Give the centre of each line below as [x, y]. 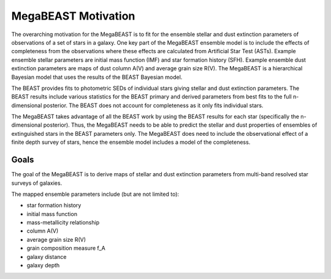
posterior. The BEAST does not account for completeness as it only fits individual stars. [153, 105]
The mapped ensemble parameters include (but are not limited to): [95, 194]
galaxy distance [47, 256]
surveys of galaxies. [37, 183]
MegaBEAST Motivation [73, 16]
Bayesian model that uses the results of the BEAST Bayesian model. [97, 77]
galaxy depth [43, 266]
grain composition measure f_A [66, 248]
